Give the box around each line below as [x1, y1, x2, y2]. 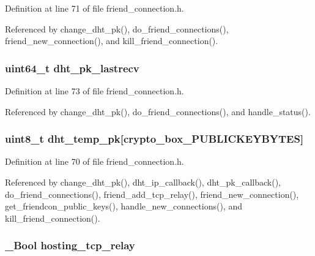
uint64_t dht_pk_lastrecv [5, 60, 139, 75]
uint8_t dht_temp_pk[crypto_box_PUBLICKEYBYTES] [5, 131, 304, 146]
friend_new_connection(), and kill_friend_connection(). [5, 34, 218, 47]
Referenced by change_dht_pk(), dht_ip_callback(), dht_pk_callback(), [5, 176, 281, 188]
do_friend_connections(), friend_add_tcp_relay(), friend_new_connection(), [5, 187, 299, 200]
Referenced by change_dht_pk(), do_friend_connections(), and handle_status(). [5, 105, 311, 118]
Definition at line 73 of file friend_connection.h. [5, 85, 184, 97]
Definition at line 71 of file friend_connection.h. [5, 2, 184, 14]
